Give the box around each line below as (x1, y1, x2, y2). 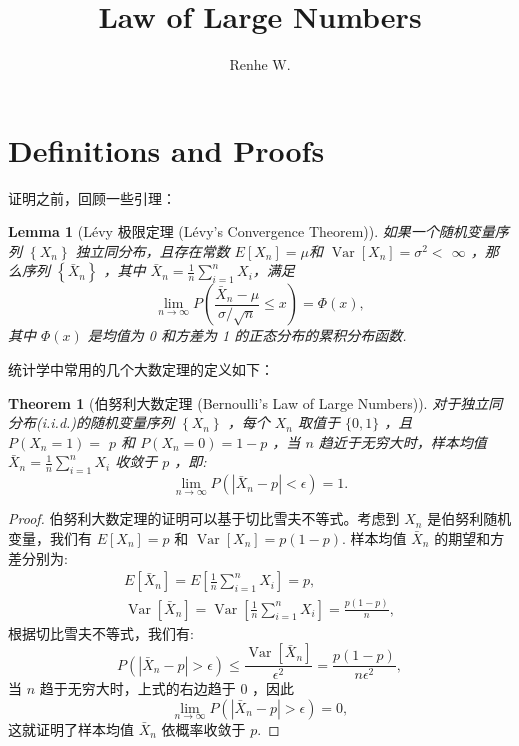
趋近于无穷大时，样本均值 (318, 431, 487, 452)
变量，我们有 (8, 528, 92, 549)
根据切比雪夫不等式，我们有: (8, 622, 194, 643)
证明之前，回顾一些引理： (8, 187, 176, 208)
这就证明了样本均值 (8, 719, 134, 740)
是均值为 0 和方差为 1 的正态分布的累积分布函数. (87, 325, 407, 346)
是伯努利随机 (427, 508, 512, 529)
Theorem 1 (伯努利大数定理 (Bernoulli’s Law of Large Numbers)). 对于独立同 (8, 392, 503, 413)
